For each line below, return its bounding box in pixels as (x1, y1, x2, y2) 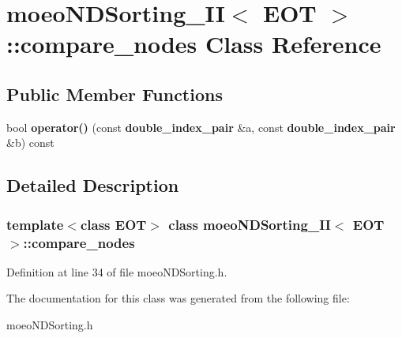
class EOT (80, 214, 147, 234)
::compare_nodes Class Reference (6, 28, 381, 60)
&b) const (6, 134, 54, 151)
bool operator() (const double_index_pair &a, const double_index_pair (6, 118, 396, 135)
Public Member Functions (6, 81, 223, 106)
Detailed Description (6, 173, 179, 197)
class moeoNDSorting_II (168, 214, 331, 234)
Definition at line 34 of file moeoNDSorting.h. (6, 263, 227, 280)
